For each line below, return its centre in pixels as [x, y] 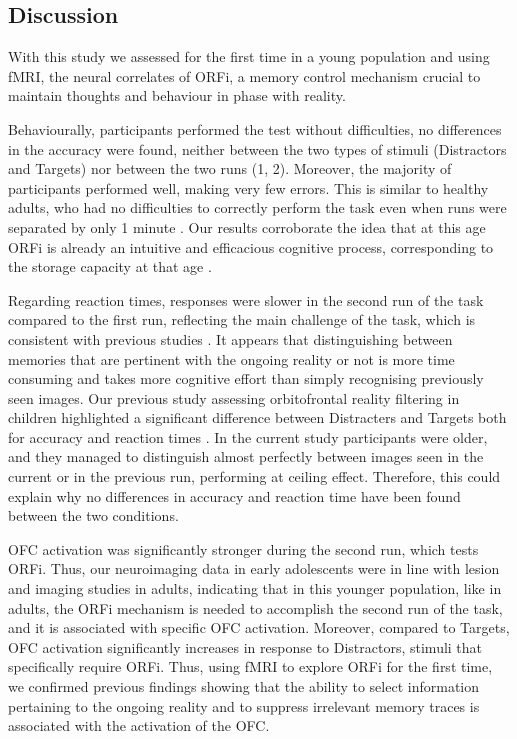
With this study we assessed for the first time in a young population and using [249, 56]
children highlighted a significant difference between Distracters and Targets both [257, 417]
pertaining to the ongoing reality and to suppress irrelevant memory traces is [244, 705]
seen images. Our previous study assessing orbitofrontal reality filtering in [234, 397]
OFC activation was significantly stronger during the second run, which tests [243, 548]
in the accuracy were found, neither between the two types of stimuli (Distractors [257, 148]
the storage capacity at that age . [110, 266]
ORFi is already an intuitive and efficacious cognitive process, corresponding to [251, 246]
